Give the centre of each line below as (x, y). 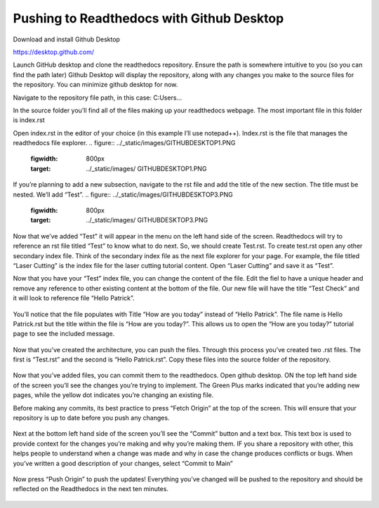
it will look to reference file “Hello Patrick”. (74, 298)
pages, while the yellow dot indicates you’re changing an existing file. (113, 395)
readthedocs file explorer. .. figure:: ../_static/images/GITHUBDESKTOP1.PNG (124, 143)
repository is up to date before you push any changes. (91, 418)
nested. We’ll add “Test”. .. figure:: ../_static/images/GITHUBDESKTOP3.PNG (123, 194)
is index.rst (29, 120)
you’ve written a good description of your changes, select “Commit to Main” (123, 463)
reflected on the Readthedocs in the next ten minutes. (91, 489)
